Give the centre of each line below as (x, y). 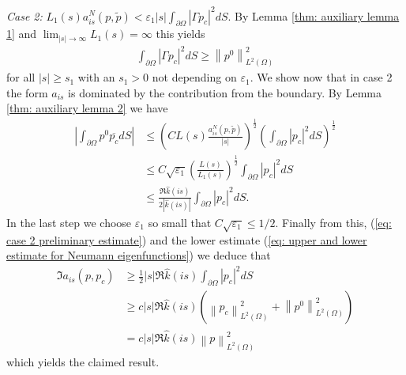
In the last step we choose (69, 223)
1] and (22, 34)
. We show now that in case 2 (321, 77)
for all (21, 77)
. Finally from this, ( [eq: (333, 223)
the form (27, 92)
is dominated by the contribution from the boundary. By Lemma (225, 92)
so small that (180, 223)
